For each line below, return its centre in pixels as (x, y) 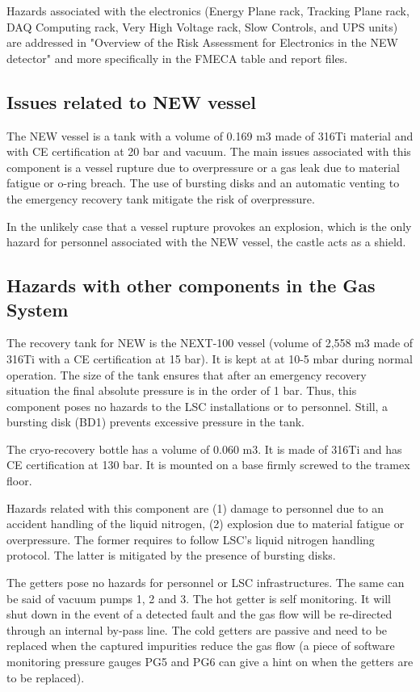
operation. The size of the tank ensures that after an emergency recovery (187, 374)
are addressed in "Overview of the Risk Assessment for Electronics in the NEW (202, 42)
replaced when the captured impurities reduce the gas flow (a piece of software (201, 646)
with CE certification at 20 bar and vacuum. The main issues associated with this (209, 151)
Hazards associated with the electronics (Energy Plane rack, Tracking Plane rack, (208, 10)
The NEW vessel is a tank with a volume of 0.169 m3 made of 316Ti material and (210, 135)
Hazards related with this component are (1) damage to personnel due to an (195, 507)
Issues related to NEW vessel (131, 101)
